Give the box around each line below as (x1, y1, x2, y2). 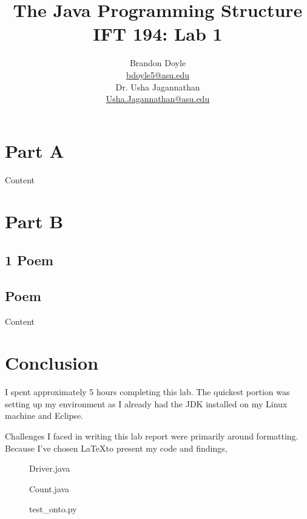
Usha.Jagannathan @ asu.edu (106, 92, 210, 105)
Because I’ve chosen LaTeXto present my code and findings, (5, 441, 228, 454)
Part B (5, 209, 64, 234)
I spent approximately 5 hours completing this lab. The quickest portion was (5, 385, 290, 398)
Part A (5, 138, 64, 163)
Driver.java (29, 462, 70, 475)
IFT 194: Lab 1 (93, 21, 223, 46)
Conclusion (5, 350, 99, 375)
